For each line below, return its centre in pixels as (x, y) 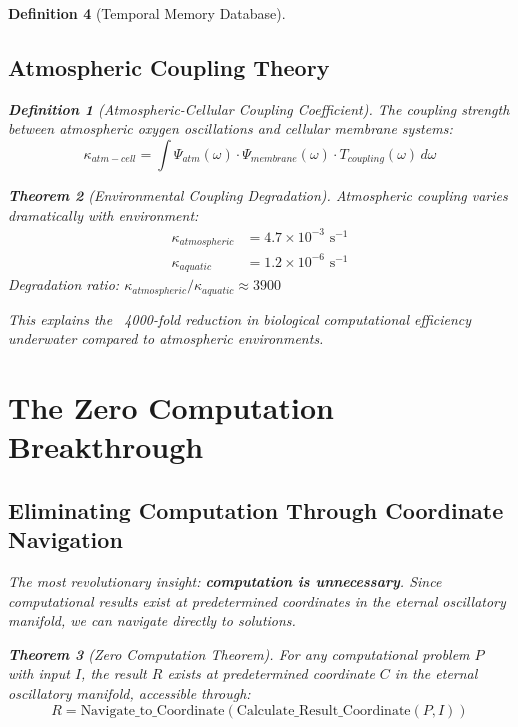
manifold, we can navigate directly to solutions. (152, 620)
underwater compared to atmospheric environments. (166, 338)
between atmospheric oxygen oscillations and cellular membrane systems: (230, 128)
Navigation (65, 539)
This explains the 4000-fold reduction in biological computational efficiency (240, 318)
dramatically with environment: (103, 214)
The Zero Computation (171, 406)
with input (39, 673)
